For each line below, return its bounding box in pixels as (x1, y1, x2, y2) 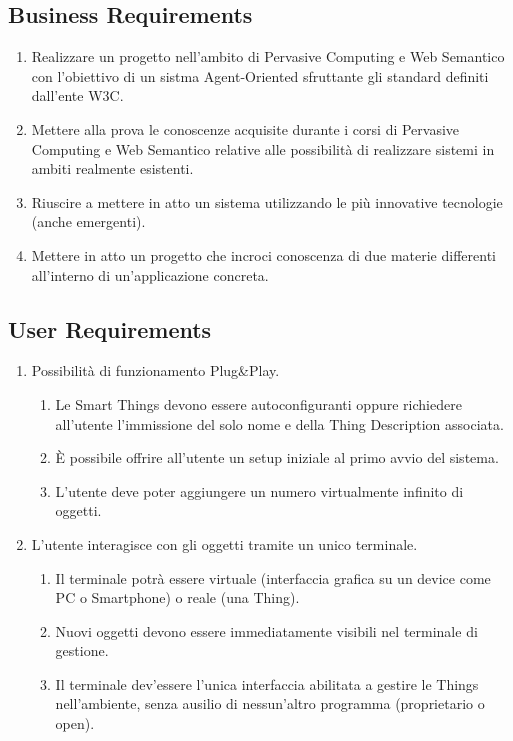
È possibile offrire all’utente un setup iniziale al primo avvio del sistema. (55, 447, 499, 468)
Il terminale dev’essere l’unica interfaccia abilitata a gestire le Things (55, 673, 479, 694)
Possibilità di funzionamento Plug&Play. (31, 360, 280, 381)
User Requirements (8, 313, 212, 344)
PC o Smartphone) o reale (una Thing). (55, 587, 300, 608)
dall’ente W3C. (31, 85, 124, 106)
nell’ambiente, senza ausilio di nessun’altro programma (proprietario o (55, 693, 485, 714)
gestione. (55, 640, 109, 661)
